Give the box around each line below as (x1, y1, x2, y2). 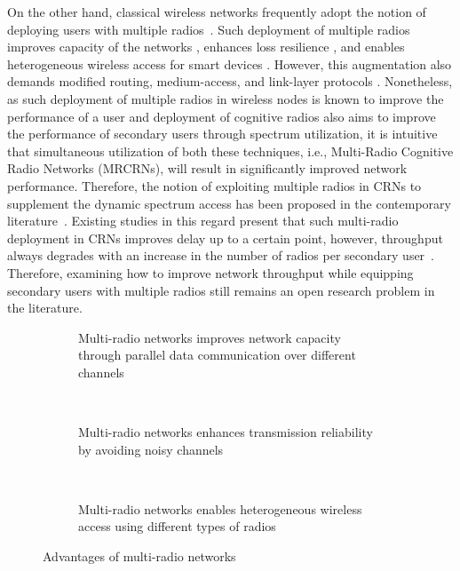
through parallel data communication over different (78, 345, 356, 364)
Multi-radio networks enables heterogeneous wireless (78, 499, 362, 518)
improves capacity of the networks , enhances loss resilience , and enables (7, 37, 405, 56)
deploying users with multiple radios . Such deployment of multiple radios (7, 20, 410, 38)
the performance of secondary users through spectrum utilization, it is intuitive (7, 124, 438, 143)
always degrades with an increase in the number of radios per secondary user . (7, 246, 435, 265)
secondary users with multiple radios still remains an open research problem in (7, 281, 435, 299)
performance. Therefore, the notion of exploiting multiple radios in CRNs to (7, 176, 422, 194)
